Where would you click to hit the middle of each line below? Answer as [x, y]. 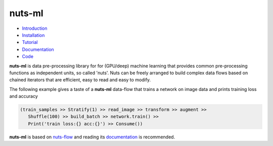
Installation [33, 35]
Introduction [35, 28]
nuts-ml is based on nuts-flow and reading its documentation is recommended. [92, 137]
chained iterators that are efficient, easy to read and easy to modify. [80, 80]
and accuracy [24, 96]
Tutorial [30, 42]
